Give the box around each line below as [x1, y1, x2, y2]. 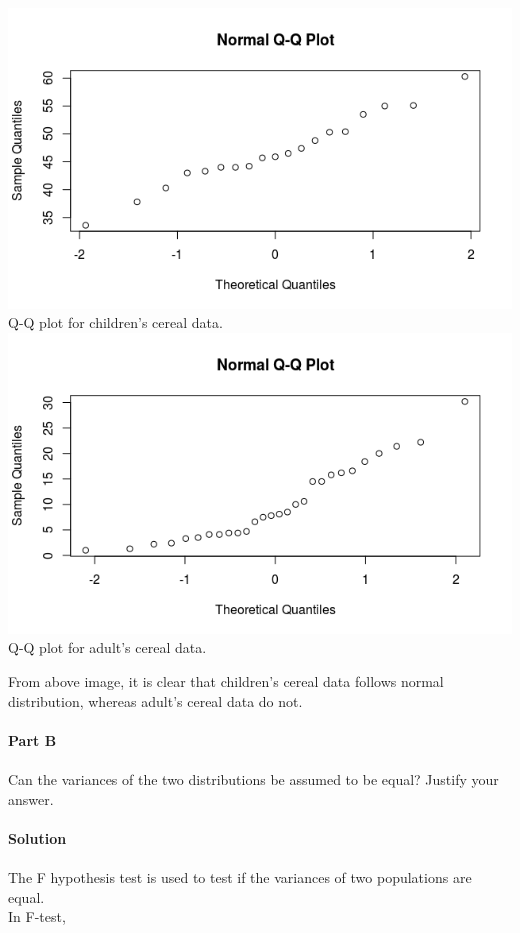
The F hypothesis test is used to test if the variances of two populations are [8, 866, 472, 887]
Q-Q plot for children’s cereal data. [8, 312, 223, 333]
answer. [8, 788, 54, 809]
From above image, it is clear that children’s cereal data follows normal [8, 671, 444, 691]
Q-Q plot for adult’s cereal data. [8, 637, 207, 658]
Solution [8, 827, 67, 848]
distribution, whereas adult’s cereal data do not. [8, 690, 303, 711]
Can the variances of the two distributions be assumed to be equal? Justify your [8, 768, 499, 789]
